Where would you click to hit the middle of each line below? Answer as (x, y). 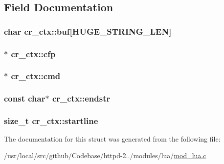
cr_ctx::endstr (81, 98)
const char (25, 98)
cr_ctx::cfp (33, 53)
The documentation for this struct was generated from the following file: (112, 139)
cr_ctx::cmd (36, 76)
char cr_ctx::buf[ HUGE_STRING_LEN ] (88, 31)
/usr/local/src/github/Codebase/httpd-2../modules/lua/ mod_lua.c (105, 155)
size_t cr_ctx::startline (51, 121)
